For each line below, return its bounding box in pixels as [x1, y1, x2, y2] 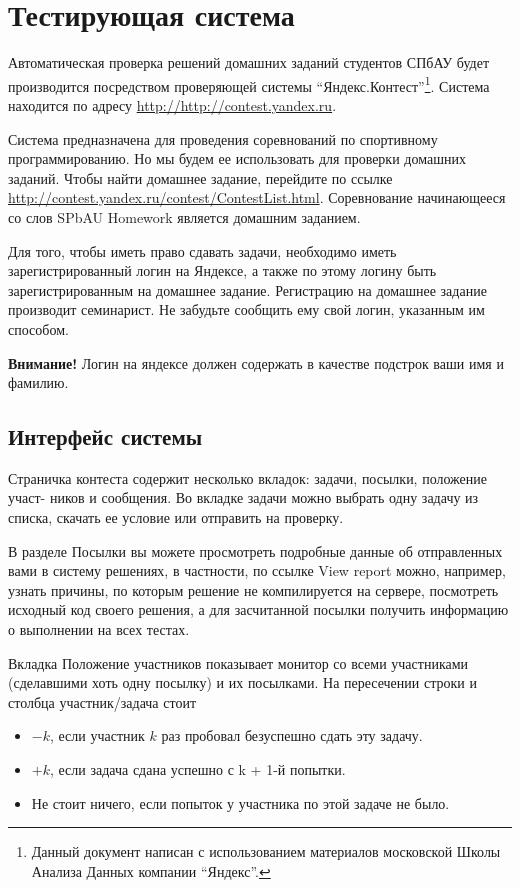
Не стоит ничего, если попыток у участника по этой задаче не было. [31, 792, 450, 813]
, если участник [50, 725, 145, 746]
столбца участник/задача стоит [8, 691, 197, 712]
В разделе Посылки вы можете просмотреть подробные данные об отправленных [8, 540, 503, 561]
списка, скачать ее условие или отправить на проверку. [8, 507, 344, 528]
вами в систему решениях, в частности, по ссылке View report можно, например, [8, 560, 506, 581]
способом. [8, 318, 69, 339]
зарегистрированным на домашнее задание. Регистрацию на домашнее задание [8, 279, 487, 300]
